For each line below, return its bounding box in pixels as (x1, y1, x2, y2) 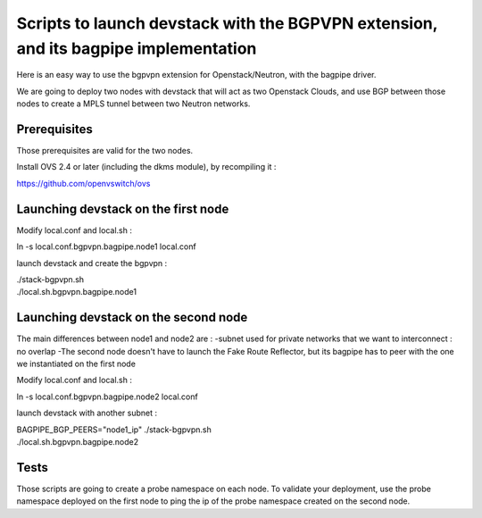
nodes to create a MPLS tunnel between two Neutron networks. (16, 98, 251, 109)
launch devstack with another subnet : (16, 407, 158, 419)
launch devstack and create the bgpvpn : (16, 257, 168, 268)
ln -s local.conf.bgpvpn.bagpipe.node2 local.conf (16, 391, 198, 402)
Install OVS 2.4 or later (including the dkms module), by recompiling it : (16, 162, 277, 172)
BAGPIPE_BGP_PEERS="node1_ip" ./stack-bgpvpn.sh (16, 424, 212, 435)
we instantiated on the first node (16, 358, 136, 369)
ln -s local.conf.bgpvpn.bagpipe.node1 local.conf (16, 241, 196, 252)
